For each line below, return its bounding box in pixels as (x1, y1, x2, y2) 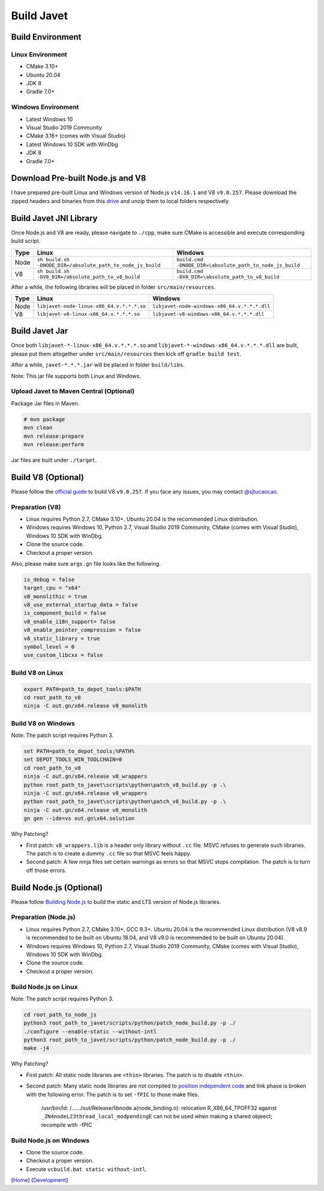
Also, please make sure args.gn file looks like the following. (11, 560, 161, 567)
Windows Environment (11, 103, 79, 111)
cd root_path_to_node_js (23, 1011, 97, 1018)
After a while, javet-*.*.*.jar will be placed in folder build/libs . (11, 361, 185, 369)
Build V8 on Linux (11, 668, 64, 677)
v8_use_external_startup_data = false (23, 601, 138, 608)
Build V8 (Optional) (11, 472, 84, 482)
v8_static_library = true (23, 635, 100, 642)
